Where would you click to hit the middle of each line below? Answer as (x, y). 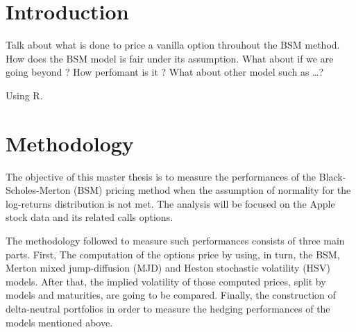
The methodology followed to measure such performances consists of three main (175, 240)
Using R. (24, 95)
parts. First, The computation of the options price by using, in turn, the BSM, (173, 254)
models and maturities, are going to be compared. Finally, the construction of (171, 295)
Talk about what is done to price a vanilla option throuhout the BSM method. (173, 45)
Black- (332, 176)
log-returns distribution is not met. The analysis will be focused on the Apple (170, 203)
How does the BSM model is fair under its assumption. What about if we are (170, 58)
